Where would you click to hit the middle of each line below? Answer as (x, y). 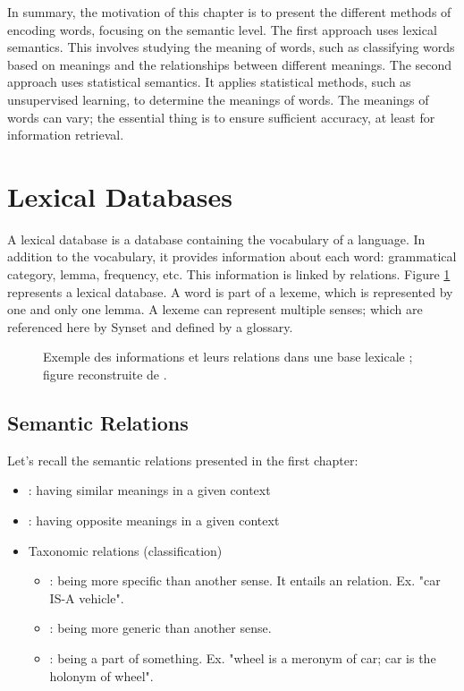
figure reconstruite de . (105, 375)
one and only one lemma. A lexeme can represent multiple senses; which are (215, 309)
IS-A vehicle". (87, 597)
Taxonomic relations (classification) (125, 550)
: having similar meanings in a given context (149, 490)
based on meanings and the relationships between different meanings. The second (230, 64)
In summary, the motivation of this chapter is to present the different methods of (229, 12)
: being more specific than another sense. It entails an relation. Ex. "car (245, 580)
